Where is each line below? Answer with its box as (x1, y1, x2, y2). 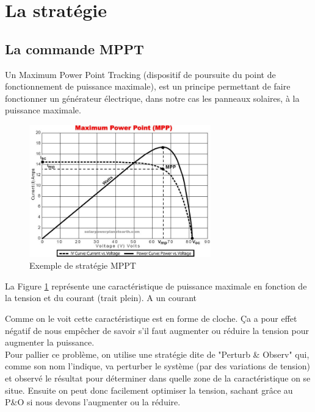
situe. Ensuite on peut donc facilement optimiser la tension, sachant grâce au (5, 383, 293, 396)
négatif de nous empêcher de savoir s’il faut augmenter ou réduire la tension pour (5, 324, 309, 336)
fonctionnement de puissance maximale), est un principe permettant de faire (5, 80, 291, 93)
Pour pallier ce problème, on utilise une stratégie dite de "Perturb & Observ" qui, (5, 347, 310, 360)
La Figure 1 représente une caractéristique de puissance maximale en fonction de (5, 279, 307, 292)
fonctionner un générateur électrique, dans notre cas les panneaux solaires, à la (5, 91, 300, 104)
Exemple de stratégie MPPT (29, 259, 136, 272)
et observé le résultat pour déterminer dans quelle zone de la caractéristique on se (5, 371, 311, 384)
